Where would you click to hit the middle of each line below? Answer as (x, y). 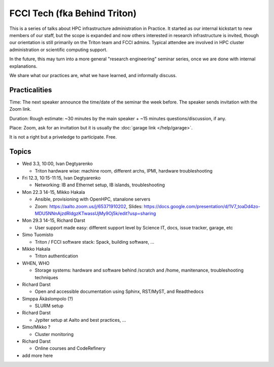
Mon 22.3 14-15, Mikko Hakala (54, 192)
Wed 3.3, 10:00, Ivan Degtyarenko (58, 164)
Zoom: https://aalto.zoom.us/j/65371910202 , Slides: (89, 206)
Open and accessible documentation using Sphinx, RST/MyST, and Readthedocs (119, 291)
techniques (46, 277)
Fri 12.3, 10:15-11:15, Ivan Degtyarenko (61, 178)
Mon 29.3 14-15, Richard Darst (54, 220)
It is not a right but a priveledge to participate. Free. (63, 137)
